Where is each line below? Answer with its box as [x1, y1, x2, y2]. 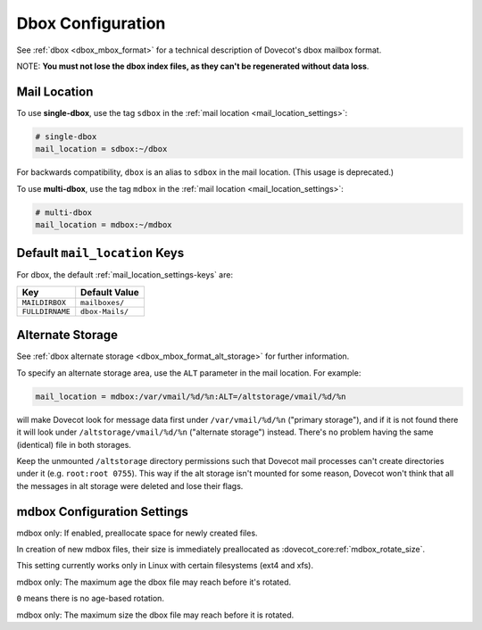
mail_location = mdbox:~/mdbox [35, 220, 173, 229]
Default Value [80, 286, 140, 298]
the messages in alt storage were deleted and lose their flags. [16, 480, 244, 491]
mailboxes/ [80, 297, 125, 307]
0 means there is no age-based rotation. [16, 593, 165, 604]
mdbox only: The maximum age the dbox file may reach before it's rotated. [16, 576, 292, 587]
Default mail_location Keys [16, 245, 185, 261]
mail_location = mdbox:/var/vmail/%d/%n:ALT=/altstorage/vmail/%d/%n [35, 391, 346, 402]
